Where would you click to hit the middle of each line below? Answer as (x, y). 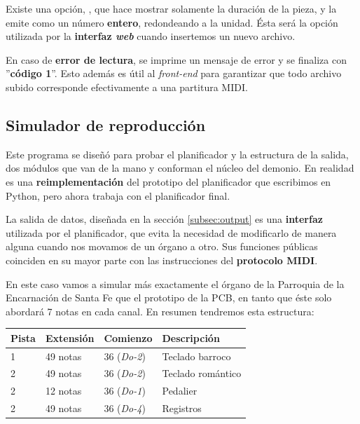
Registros (182, 408)
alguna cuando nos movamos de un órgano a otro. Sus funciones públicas (162, 246)
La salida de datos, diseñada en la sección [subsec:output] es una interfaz (164, 219)
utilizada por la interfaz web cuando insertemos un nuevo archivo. (151, 36)
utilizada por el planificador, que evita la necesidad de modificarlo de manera (171, 232)
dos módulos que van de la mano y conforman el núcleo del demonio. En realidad (180, 168)
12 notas (63, 391)
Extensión (70, 337)
